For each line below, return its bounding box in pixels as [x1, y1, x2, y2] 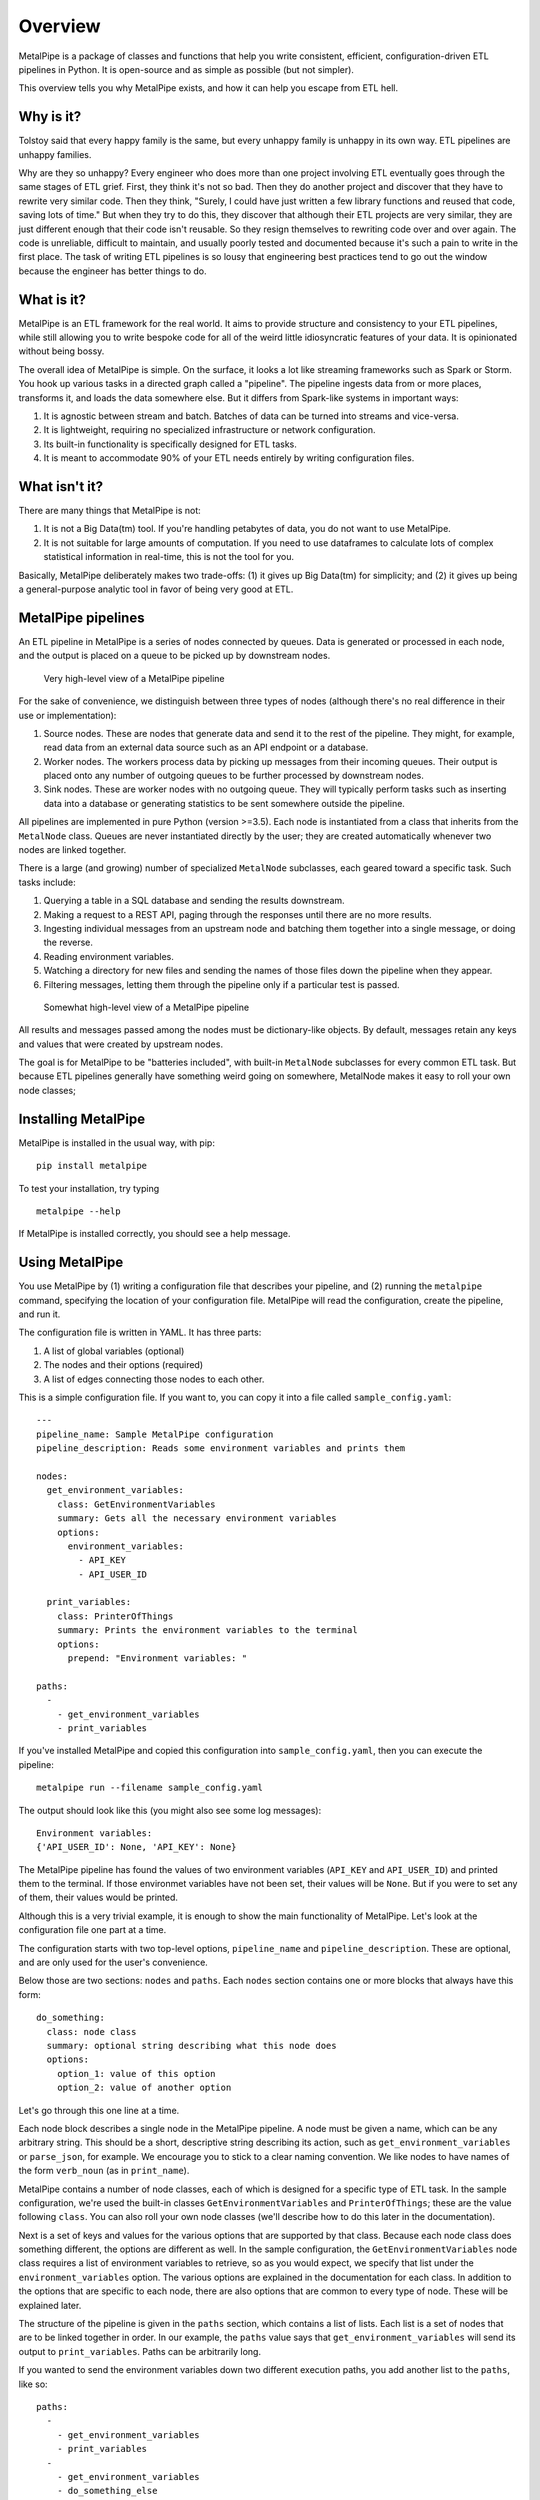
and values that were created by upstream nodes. [18, 1038, 224, 1050]
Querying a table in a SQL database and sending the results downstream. [43, 895, 345, 907]
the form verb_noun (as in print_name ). [18, 2165, 190, 2177]
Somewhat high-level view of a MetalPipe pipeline [43, 1001, 250, 1013]
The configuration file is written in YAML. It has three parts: [18, 1326, 262, 1339]
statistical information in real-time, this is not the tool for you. [43, 551, 295, 563]
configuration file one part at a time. [18, 1924, 167, 1936]
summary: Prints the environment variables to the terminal [56, 1625, 359, 1636]
